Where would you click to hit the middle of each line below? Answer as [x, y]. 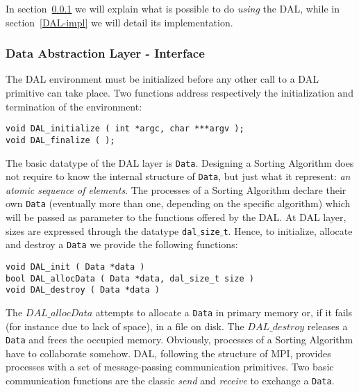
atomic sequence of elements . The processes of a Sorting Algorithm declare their [176, 189]
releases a [327, 326]
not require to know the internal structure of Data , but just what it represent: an [178, 176]
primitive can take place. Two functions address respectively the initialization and [179, 92]
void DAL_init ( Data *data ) [75, 267]
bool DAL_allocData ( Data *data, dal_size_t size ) [130, 278]
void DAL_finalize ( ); [60, 140]
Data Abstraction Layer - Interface [105, 53]
